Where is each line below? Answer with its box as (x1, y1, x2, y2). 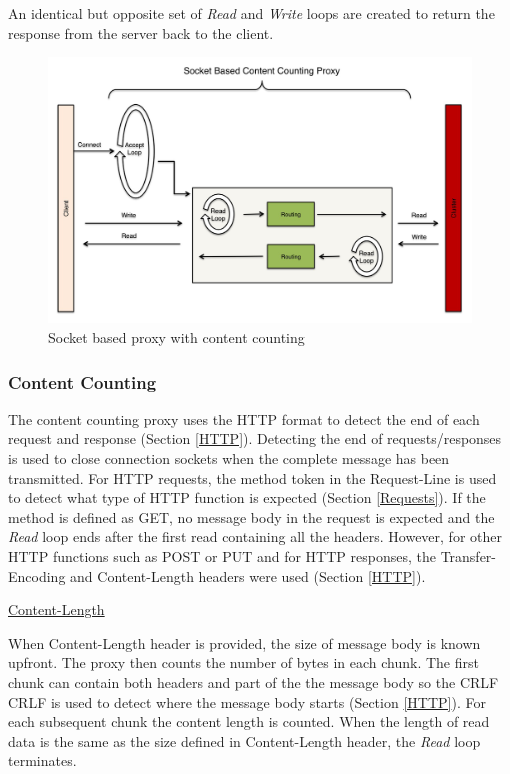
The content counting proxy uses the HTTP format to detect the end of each (8, 408, 480, 429)
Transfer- (440, 545, 497, 566)
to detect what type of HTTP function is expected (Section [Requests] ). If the (8, 487, 486, 508)
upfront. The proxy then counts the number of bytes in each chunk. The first (8, 652, 479, 673)
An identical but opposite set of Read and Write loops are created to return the (8, 3, 495, 23)
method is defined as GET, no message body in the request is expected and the (8, 506, 495, 527)
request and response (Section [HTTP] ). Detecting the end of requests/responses (8, 428, 502, 449)
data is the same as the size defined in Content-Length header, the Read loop (8, 730, 481, 751)
